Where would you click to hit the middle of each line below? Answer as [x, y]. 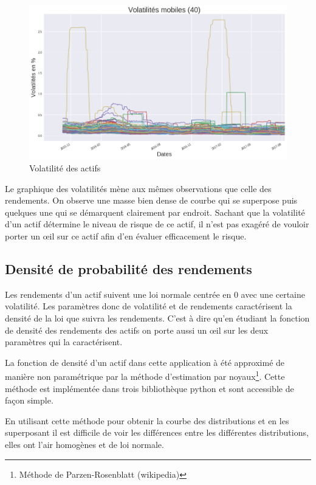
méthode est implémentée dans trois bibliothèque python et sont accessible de [149, 388]
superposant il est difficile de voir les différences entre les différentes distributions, [157, 432]
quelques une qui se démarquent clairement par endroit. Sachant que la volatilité [155, 212]
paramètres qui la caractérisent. [64, 342]
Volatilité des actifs [65, 167]
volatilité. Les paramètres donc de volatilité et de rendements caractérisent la [149, 306]
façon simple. [29, 400]
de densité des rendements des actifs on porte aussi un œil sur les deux [137, 330]
